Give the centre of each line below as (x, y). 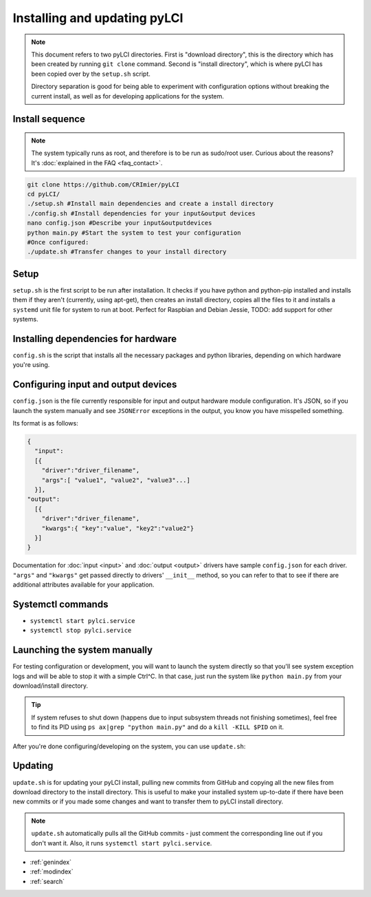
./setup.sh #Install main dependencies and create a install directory (150, 204)
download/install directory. (50, 686)
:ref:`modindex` (52, 872)
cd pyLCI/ (44, 194)
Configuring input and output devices (95, 384)
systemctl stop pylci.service (81, 631)
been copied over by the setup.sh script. (91, 74)
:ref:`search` (47, 881)
